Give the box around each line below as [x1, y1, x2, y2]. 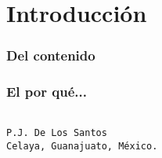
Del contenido [6, 46, 95, 65]
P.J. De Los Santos [6, 127, 107, 139]
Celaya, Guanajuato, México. [6, 140, 158, 152]
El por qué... [6, 82, 87, 101]
